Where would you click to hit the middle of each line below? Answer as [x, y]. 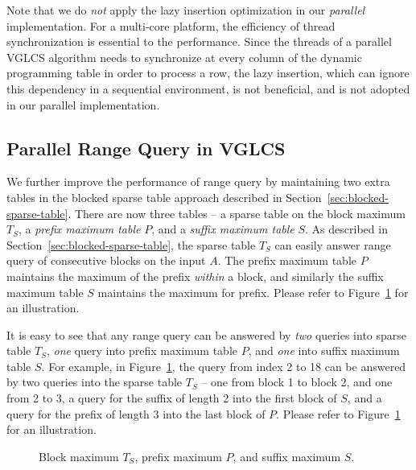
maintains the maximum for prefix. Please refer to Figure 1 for [253, 292]
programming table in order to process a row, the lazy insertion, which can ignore [208, 73]
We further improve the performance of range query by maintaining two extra [198, 181]
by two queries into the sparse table [95, 382]
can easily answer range [333, 244]
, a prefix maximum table [79, 229]
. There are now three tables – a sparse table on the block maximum [237, 213]
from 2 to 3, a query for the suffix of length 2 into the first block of [172, 398]
